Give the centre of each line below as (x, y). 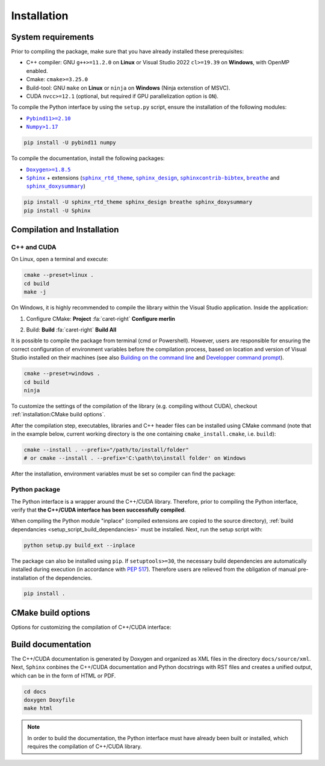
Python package (36, 489)
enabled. (37, 71)
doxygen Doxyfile (49, 700)
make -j (35, 292)
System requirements (53, 37)
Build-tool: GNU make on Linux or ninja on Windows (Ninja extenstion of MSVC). (128, 88)
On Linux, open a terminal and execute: (60, 259)
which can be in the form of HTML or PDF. (63, 675)
